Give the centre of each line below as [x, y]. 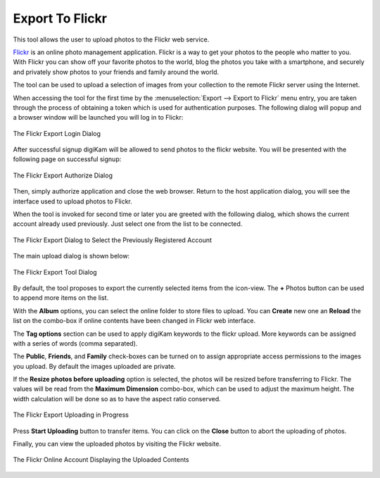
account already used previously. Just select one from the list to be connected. [128, 224]
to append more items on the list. [61, 298]
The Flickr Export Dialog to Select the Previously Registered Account [113, 240]
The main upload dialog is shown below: [71, 256]
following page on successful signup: [67, 159]
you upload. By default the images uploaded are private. [94, 366]
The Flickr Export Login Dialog [57, 133]
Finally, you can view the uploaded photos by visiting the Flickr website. [117, 444]
